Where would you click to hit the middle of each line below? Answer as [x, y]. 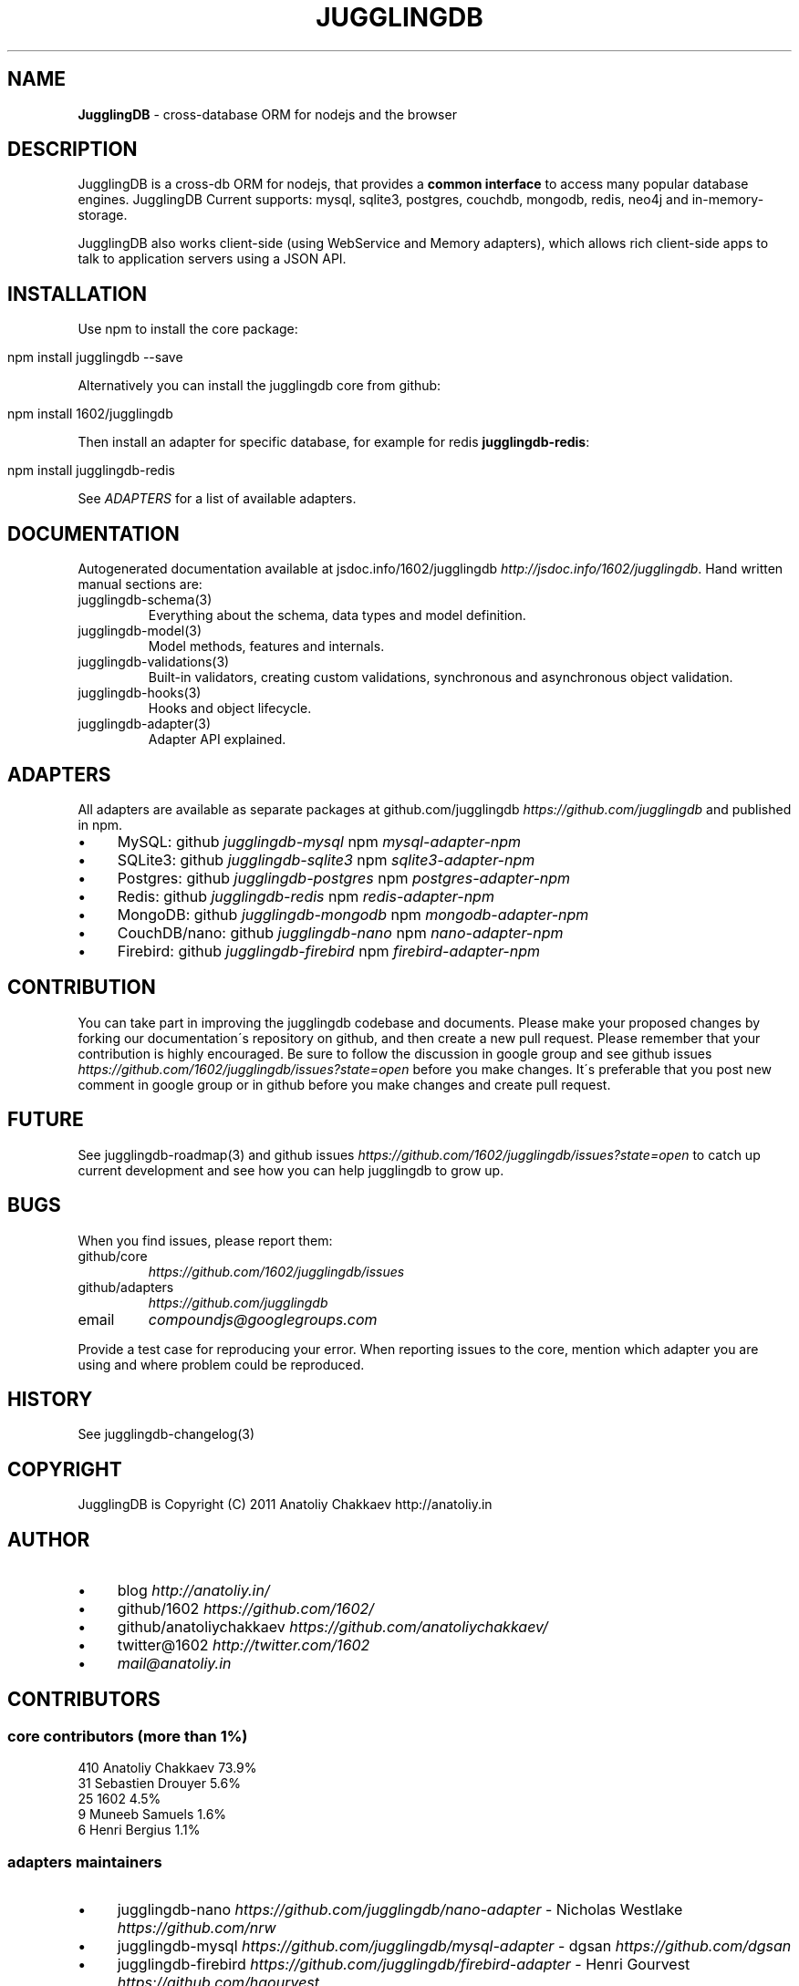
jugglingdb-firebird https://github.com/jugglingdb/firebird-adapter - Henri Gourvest [404, 1964]
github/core [113, 1256]
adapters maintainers [85, 1862]
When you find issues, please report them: [205, 1240]
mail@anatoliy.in [174, 1664]
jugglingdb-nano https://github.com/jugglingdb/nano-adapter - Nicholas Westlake [400, 1909]
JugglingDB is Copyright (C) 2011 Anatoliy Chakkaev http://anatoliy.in [285, 1505]
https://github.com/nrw [197, 1928]
